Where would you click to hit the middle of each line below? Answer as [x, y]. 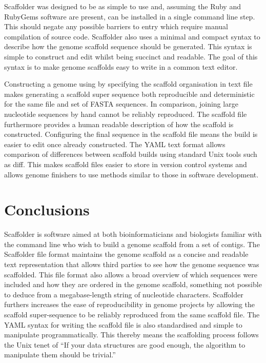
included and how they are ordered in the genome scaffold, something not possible [133, 284]
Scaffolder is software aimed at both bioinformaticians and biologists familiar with [133, 234]
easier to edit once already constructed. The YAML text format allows [115, 144]
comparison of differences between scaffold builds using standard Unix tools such [131, 154]
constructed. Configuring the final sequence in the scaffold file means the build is [131, 134]
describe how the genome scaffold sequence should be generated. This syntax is [128, 46]
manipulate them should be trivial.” [60, 355]
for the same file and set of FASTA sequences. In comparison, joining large [121, 104]
